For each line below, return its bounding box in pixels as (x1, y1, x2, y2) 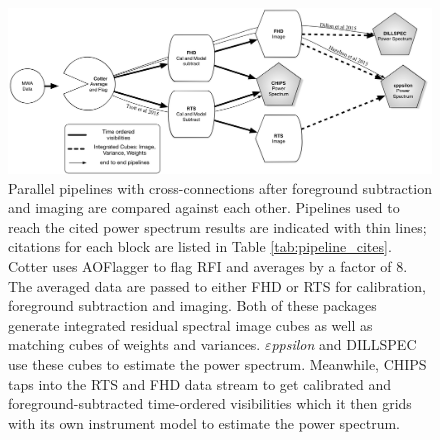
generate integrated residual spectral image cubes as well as (8, 314, 373, 335)
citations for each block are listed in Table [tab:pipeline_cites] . (8, 236, 392, 257)
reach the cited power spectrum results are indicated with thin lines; (8, 216, 427, 237)
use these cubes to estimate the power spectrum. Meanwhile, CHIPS (8, 353, 427, 374)
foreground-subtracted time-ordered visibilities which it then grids (8, 393, 412, 414)
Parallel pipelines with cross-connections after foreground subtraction (8, 177, 432, 198)
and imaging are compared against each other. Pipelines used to (8, 197, 400, 218)
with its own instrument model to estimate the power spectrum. (8, 412, 400, 433)
